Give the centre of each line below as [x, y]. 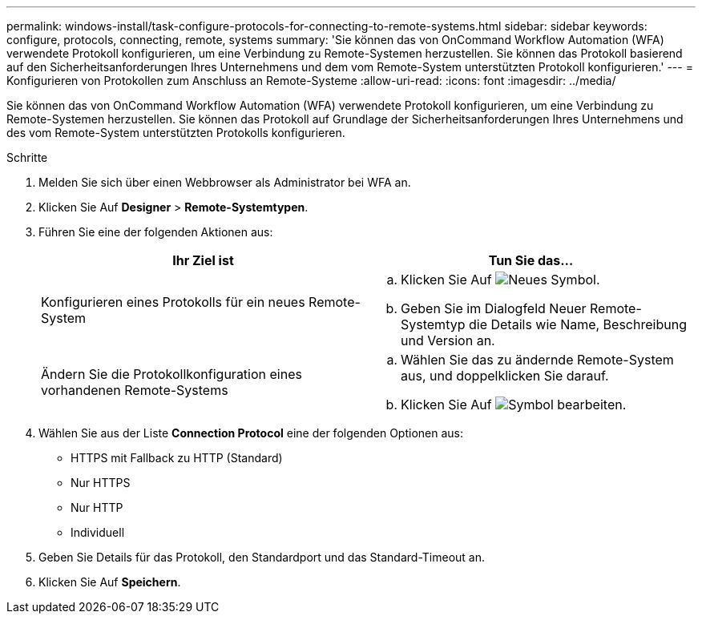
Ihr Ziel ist [203, 260]
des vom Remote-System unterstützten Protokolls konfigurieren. [176, 133]
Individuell [98, 532]
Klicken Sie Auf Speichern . [110, 582]
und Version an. [448, 340]
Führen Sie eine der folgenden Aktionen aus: [156, 232]
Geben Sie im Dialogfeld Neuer [494, 308]
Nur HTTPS [101, 483]
